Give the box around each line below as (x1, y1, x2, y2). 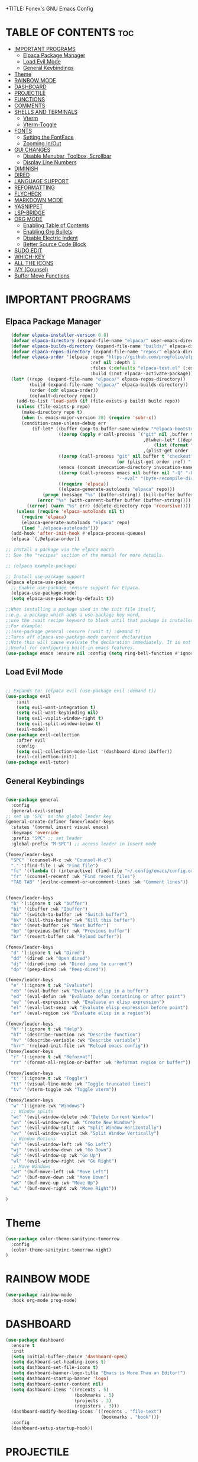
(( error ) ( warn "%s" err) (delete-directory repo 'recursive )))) (27, 503, 191, 509)
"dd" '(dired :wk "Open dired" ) (11, 955, 91, 961)
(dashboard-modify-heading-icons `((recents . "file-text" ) (11, 1409, 162, 1415)
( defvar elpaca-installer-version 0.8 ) (11, 332, 109, 338)
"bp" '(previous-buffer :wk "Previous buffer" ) (11, 928, 131, 934)
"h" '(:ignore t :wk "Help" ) (11, 1026, 83, 1032)
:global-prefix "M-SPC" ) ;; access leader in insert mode (11, 841, 157, 847)
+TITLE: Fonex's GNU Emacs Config (5, 5, 94, 12)
